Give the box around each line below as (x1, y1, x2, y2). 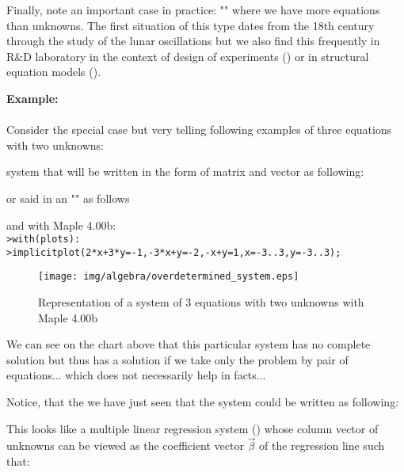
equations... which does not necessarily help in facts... (6, 367, 266, 383)
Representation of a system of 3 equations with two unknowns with (38, 294, 364, 310)
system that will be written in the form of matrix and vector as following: (6, 163, 364, 180)
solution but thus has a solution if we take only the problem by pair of (6, 351, 349, 367)
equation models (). (6, 63, 101, 80)
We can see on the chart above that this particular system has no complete (6, 336, 371, 352)
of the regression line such (259, 437, 385, 454)
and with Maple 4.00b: (6, 216, 116, 233)
